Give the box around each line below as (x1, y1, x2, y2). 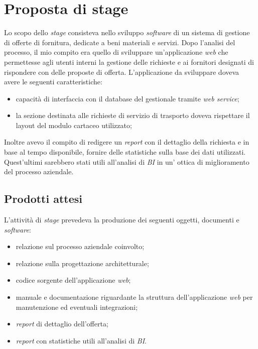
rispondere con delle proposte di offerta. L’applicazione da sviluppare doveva (4, 66, 239, 77)
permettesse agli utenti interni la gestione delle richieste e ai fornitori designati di (4, 56, 254, 67)
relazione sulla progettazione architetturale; (16, 258, 149, 268)
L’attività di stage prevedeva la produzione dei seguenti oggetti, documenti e (4, 214, 239, 225)
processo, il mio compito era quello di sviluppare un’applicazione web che (4, 47, 228, 57)
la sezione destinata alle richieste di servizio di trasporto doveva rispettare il (16, 110, 250, 121)
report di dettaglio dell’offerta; (16, 318, 108, 329)
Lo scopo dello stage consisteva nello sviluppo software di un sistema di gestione (4, 27, 250, 38)
